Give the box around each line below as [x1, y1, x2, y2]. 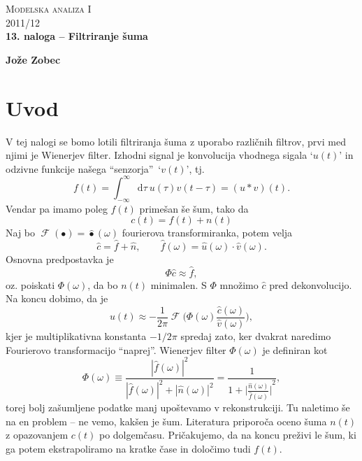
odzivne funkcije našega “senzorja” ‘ [6, 161, 161, 176]
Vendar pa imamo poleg [6, 201, 108, 215]
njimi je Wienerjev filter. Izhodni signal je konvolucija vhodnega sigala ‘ [6, 148, 313, 162]
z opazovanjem [6, 427, 68, 442]
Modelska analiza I [6, 1, 92, 15]
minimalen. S [150, 277, 207, 292]
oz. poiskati [6, 277, 55, 292]
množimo [219, 277, 259, 292]
